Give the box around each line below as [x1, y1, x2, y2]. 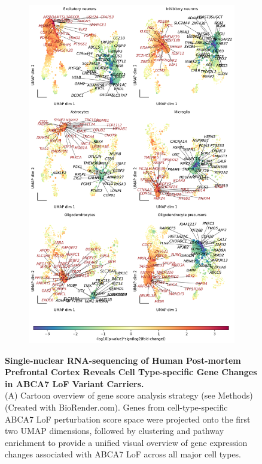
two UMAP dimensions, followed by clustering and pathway [5, 424, 224, 437]
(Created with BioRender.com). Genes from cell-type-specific [5, 400, 228, 413]
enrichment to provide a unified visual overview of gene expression [5, 436, 248, 448]
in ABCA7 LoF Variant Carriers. [5, 377, 144, 390]
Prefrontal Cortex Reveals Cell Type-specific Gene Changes [5, 366, 257, 378]
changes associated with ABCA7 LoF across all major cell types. [5, 448, 242, 460]
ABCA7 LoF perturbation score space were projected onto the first [5, 412, 251, 425]
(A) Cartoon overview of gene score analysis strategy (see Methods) [5, 389, 253, 402]
